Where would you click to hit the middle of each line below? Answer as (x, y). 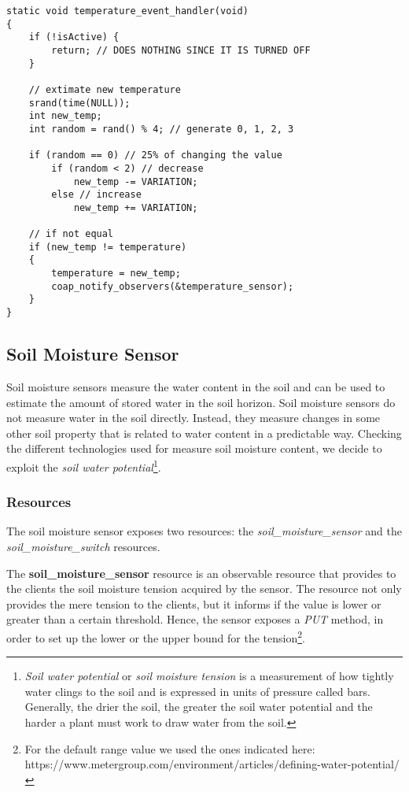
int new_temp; (65, 116)
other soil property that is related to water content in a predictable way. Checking (204, 433)
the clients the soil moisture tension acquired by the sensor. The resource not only (204, 588)
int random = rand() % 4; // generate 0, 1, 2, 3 (161, 129)
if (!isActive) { (74, 37)
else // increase (96, 195)
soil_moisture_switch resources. (83, 546)
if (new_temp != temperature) (108, 247)
